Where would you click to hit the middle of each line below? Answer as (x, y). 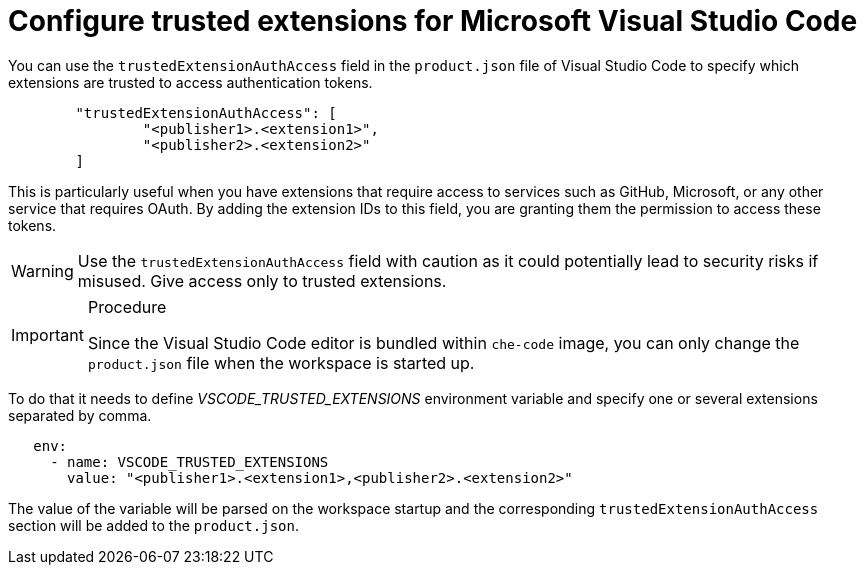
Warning (42, 270)
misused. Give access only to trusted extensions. (262, 280)
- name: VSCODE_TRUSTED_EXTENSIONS (189, 461)
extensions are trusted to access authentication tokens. (190, 82)
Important (47, 334)
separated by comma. (80, 415)
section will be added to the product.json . (153, 525)
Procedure (127, 306)
